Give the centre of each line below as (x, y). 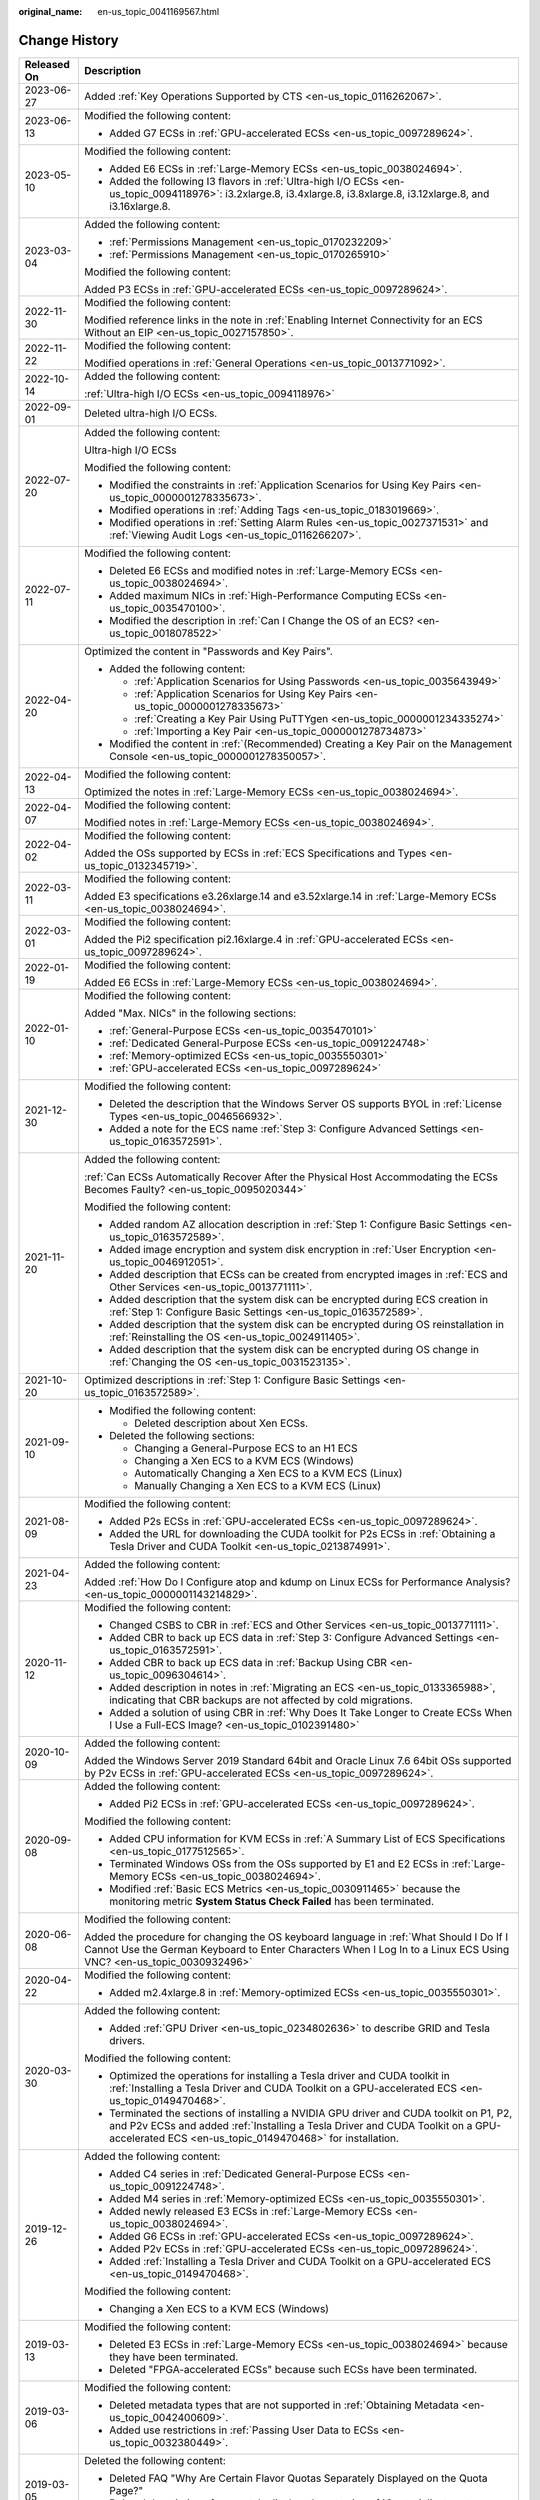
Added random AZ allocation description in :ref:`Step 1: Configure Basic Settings (297, 1224)
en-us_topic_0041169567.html (158, 11)
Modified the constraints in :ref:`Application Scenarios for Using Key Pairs (282, 485)
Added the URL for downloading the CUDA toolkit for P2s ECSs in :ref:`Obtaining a (302, 1533)
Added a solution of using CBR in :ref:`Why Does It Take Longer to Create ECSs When (310, 1712)
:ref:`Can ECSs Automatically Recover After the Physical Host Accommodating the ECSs (291, 1177)
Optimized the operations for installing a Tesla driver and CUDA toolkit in (279, 2075)
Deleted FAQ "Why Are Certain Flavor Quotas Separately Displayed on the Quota (298, 2478)
